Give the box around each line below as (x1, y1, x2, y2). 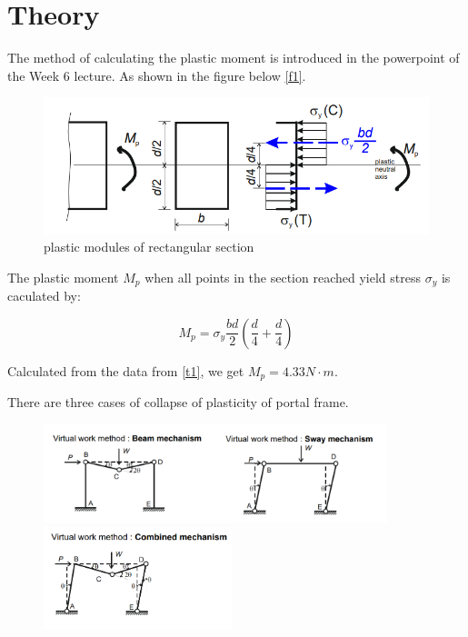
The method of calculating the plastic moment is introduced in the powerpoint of (7, 48, 460, 67)
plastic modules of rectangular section (44, 237, 254, 256)
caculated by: (7, 286, 81, 305)
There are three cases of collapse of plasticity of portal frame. (7, 393, 349, 412)
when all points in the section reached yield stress (144, 267, 421, 286)
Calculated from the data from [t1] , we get (7, 361, 244, 380)
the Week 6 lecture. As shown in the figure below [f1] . (7, 65, 306, 85)
